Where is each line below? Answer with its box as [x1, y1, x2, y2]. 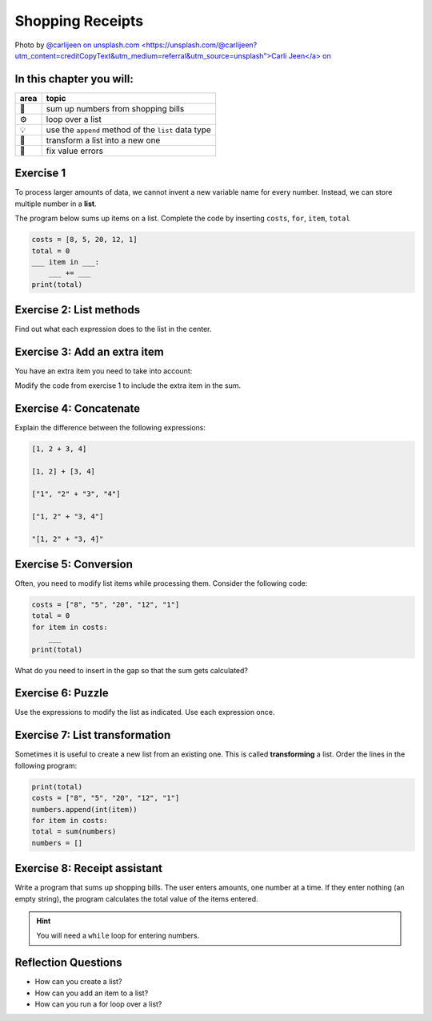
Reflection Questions [14, 956, 123, 970]
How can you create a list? [34, 977, 122, 987]
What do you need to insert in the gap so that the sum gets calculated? [14, 665, 248, 675]
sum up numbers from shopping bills [46, 103, 185, 114]
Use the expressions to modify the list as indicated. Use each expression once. [14, 708, 275, 717]
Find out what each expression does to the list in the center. [14, 325, 212, 334]
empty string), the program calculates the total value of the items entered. [14, 894, 259, 903]
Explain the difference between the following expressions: [14, 423, 206, 433]
